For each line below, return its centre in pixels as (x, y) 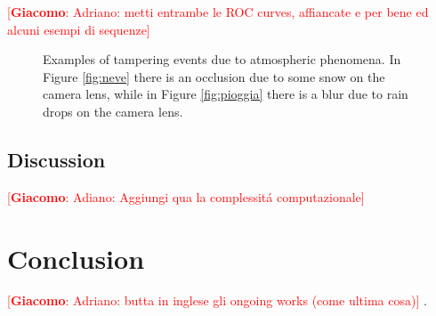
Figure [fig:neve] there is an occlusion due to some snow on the (214, 76)
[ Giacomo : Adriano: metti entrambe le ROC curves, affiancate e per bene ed (218, 12)
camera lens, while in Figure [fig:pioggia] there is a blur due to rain (226, 94)
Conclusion (76, 258)
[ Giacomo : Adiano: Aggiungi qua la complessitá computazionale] (186, 196)
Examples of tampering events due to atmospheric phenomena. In (222, 59)
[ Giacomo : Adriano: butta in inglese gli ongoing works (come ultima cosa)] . (217, 300)
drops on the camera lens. (113, 111)
